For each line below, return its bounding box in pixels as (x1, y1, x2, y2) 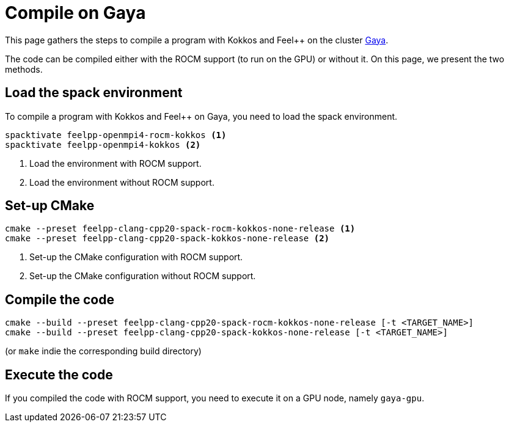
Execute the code (5, 367, 113, 382)
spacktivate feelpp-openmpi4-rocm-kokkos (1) (5, 130, 227, 140)
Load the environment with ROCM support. (29, 158, 202, 169)
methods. (5, 64, 43, 75)
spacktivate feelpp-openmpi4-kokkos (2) (5, 139, 201, 150)
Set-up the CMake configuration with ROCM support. (29, 252, 243, 263)
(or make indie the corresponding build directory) (5, 346, 202, 357)
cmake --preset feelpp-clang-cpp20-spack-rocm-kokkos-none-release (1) (5, 224, 356, 234)
